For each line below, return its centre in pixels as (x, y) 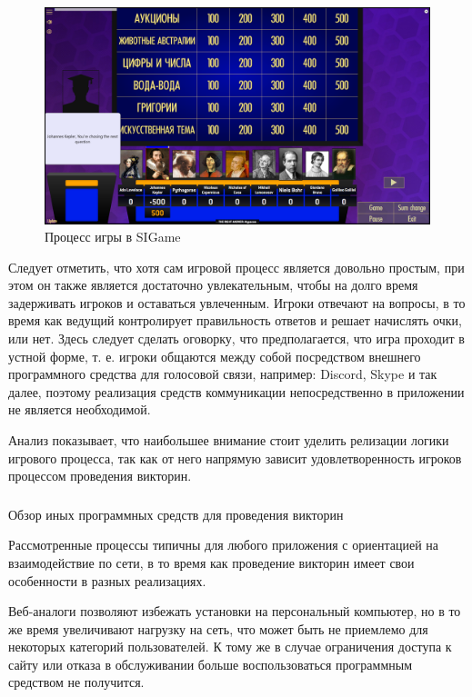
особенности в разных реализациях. (107, 580)
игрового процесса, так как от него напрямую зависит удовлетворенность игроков (235, 458)
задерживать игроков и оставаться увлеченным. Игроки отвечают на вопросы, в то (237, 302)
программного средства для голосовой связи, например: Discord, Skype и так (223, 374)
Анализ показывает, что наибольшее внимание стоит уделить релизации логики (229, 440)
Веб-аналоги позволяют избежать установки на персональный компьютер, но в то (235, 611)
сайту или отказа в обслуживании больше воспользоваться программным (211, 664)
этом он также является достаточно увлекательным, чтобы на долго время (213, 285)
